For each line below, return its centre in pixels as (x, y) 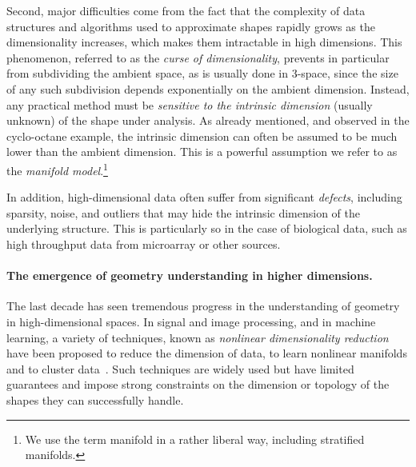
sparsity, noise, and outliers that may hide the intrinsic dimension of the (183, 212)
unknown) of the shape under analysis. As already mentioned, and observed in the (208, 120)
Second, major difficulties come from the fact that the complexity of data (186, 10)
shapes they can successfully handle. (95, 399)
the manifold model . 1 (57, 169)
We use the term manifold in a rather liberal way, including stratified (195, 439)
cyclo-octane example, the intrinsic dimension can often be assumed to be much (202, 136)
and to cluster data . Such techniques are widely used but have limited (180, 368)
